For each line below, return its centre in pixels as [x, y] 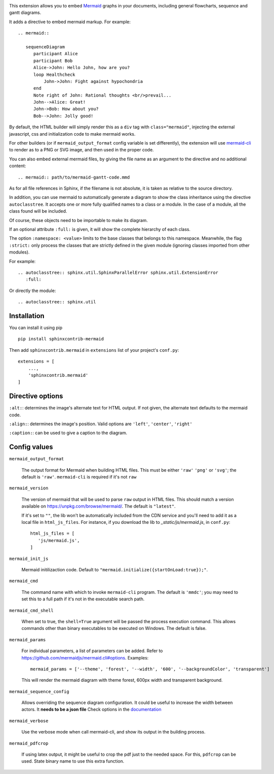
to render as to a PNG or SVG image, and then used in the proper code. [81, 150]
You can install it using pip [36, 328]
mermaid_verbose [29, 721]
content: [18, 166]
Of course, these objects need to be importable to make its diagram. [78, 220]
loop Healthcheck [54, 74]
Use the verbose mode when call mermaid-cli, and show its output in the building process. [114, 732]
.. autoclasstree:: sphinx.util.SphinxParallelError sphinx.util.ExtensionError [118, 272]
